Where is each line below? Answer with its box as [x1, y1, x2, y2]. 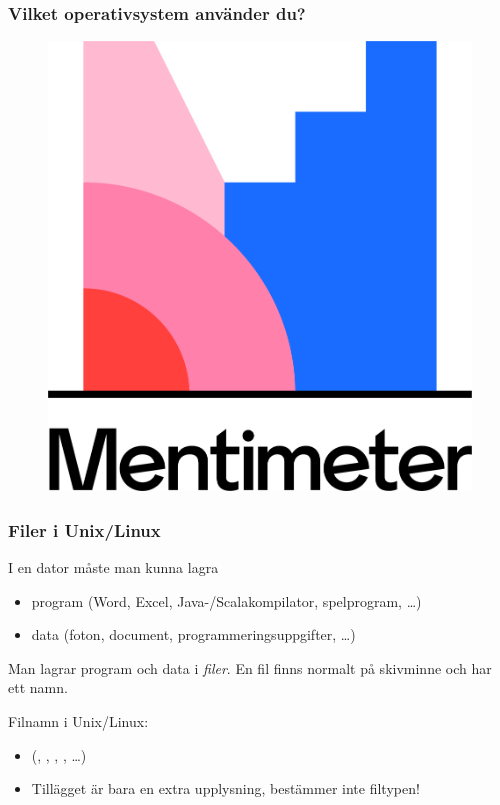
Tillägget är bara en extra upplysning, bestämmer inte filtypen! [31, 778, 420, 799]
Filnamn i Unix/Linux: [8, 710, 149, 731]
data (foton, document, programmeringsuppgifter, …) [31, 624, 356, 645]
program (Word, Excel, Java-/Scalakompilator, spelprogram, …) [31, 590, 422, 611]
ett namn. [8, 677, 68, 698]
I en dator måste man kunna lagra [8, 556, 219, 577]
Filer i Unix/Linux [8, 517, 161, 542]
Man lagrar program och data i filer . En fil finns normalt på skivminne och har [8, 657, 492, 678]
